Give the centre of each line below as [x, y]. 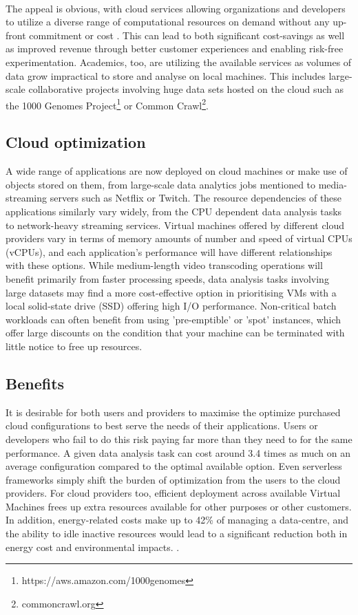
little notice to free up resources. [74, 346]
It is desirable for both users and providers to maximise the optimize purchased [173, 412]
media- [333, 184]
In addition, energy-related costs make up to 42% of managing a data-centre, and [177, 520]
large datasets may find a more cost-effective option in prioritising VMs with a [171, 292]
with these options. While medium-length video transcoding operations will [164, 265]
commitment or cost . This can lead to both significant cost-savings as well [187, 35]
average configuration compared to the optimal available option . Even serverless [174, 466]
